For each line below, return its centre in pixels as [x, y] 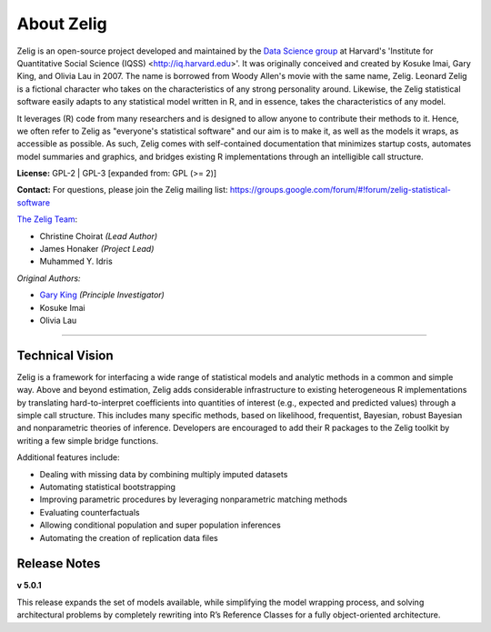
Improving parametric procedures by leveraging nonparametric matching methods [193, 499]
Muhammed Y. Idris [76, 261]
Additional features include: [68, 457]
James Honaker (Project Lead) [97, 249]
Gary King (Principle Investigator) [102, 295]
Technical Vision [65, 355]
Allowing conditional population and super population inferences [160, 525]
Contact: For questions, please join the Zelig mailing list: [122, 190]
